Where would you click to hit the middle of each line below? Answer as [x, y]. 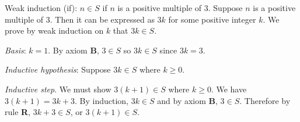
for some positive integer [212, 19]
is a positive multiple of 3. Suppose [180, 8]
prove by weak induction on [54, 31]
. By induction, [101, 100]
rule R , [18, 112]
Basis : [15, 50]
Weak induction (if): [41, 8]
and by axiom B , [187, 100]
